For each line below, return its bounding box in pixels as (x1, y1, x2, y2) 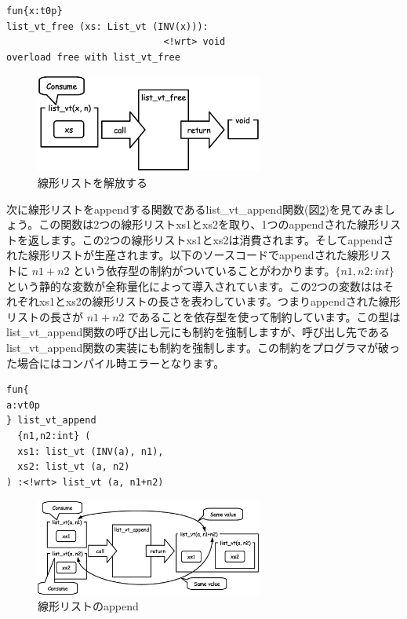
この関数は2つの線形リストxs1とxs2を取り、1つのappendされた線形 (38, 216, 380, 233)
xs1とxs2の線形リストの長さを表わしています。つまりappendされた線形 (38, 293, 401, 309)
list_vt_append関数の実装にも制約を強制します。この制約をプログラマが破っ (6, 339, 400, 355)
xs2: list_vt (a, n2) (17, 461, 130, 473)
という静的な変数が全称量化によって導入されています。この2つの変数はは (6, 277, 383, 294)
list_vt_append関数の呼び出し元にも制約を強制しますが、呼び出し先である (6, 324, 390, 340)
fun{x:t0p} (6, 5, 63, 16)
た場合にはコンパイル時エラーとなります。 (6, 354, 225, 371)
